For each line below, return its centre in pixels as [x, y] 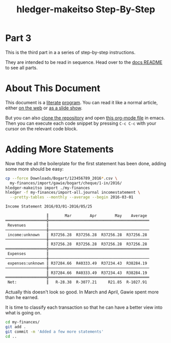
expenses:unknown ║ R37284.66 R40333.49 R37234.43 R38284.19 [77, 263]
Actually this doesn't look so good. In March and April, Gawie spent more [82, 292]
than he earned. [22, 298]
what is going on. [23, 313]
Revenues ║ [28, 225]
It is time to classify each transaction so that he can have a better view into [84, 307]
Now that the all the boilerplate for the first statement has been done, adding [86, 163]
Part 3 [18, 38]
